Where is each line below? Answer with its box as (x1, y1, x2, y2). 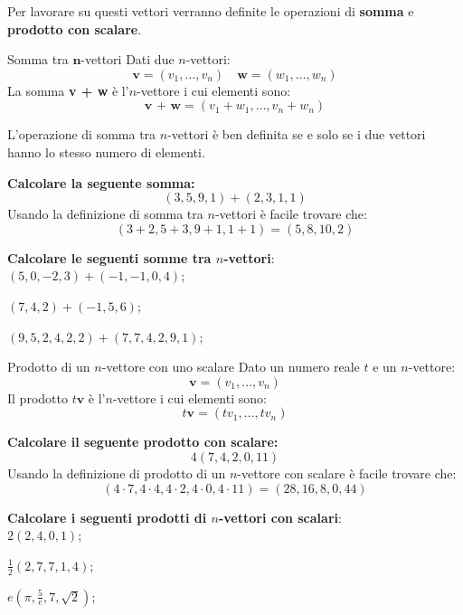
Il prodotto (7, 388, 68, 407)
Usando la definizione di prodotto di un (7, 463, 226, 482)
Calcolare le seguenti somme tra (7, 248, 212, 267)
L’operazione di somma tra (7, 125, 156, 144)
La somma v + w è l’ (7, 80, 129, 99)
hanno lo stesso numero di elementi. (7, 142, 205, 161)
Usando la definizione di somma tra (7, 204, 203, 223)
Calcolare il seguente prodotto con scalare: (7, 432, 279, 451)
